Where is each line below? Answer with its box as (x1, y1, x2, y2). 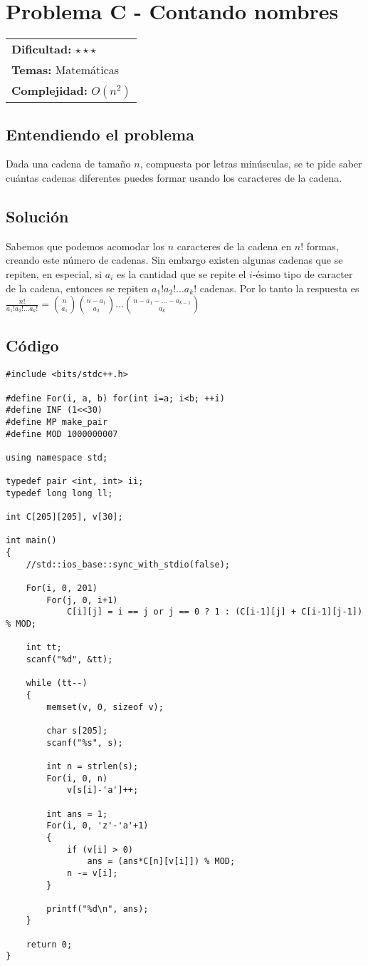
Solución (6, 205, 69, 227)
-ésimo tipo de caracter (252, 266, 353, 281)
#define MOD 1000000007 (6, 428, 118, 439)
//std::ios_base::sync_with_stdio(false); (26, 559, 230, 570)
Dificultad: (11, 41, 72, 58)
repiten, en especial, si (6, 266, 102, 281)
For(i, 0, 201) (26, 583, 98, 594)
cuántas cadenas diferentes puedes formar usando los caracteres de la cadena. (6, 170, 342, 185)
